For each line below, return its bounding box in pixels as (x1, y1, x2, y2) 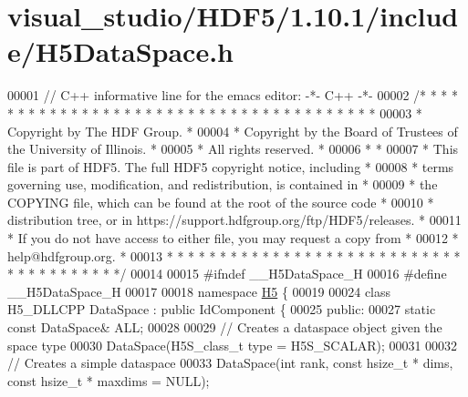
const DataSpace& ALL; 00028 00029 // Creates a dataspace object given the (7, 318, 442, 337)
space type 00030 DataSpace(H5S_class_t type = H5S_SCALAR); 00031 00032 (7, 335, 458, 354)
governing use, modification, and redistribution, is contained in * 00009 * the (7, 175, 438, 194)
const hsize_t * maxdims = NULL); (7, 371, 210, 390)
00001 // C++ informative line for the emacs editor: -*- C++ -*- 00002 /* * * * (7, 86, 459, 105)
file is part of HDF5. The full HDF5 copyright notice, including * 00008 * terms (7, 157, 454, 176)
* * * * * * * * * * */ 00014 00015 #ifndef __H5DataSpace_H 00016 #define (7, 264, 447, 283)
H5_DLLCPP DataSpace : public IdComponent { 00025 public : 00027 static (7, 300, 436, 319)
